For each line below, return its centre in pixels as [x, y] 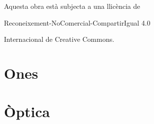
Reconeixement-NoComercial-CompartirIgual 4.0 [77, 22]
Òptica [27, 111]
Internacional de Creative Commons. [59, 39]
